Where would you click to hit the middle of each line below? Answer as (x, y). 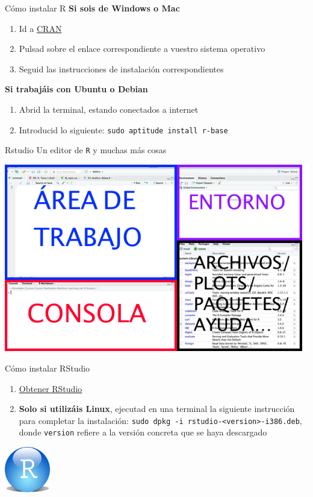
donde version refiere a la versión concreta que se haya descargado (143, 432)
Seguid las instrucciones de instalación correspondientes (121, 68)
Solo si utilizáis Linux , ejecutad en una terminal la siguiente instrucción (157, 409)
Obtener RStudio (51, 388)
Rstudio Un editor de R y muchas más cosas (86, 150)
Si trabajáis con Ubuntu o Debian (76, 89)
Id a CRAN (40, 28)
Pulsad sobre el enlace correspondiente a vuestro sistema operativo (142, 49)
